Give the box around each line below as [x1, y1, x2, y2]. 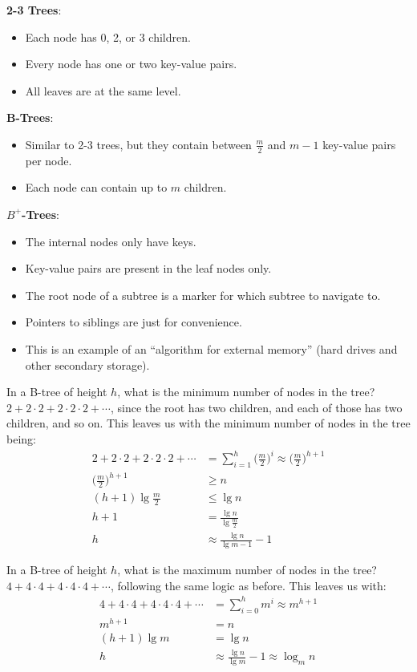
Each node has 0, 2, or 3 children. [25, 28, 191, 45]
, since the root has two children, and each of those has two [110, 399, 403, 415]
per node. [25, 152, 72, 168]
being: [6, 430, 36, 447]
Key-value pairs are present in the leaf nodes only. [25, 260, 272, 277]
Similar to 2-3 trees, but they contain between [25, 136, 252, 152]
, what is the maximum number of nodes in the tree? [117, 561, 377, 578]
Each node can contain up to [25, 179, 168, 196]
